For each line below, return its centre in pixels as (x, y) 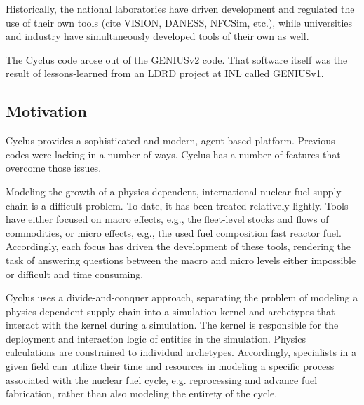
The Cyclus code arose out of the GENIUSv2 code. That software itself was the (177, 59)
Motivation (46, 111)
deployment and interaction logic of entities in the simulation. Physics (156, 338)
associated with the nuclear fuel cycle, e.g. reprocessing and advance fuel (162, 379)
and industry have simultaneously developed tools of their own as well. (157, 36)
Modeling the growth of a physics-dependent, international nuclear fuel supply (174, 191)
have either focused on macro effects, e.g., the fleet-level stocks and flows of (167, 219)
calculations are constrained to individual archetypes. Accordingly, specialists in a (181, 352)
